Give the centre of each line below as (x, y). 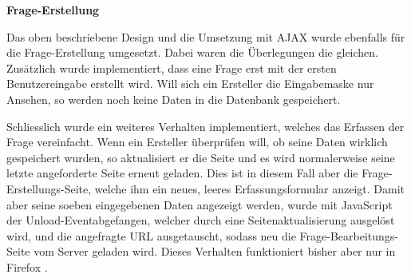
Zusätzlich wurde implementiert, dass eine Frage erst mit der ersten (172, 68)
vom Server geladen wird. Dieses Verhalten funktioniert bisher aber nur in (215, 251)
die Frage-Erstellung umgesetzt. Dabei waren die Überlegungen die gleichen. (193, 52)
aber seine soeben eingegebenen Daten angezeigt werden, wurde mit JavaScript (200, 204)
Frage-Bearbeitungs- (349, 235)
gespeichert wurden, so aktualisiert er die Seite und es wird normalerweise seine (201, 157)
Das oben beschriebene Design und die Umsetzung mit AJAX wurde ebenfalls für (206, 36)
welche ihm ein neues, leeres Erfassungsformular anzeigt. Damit (250, 188)
